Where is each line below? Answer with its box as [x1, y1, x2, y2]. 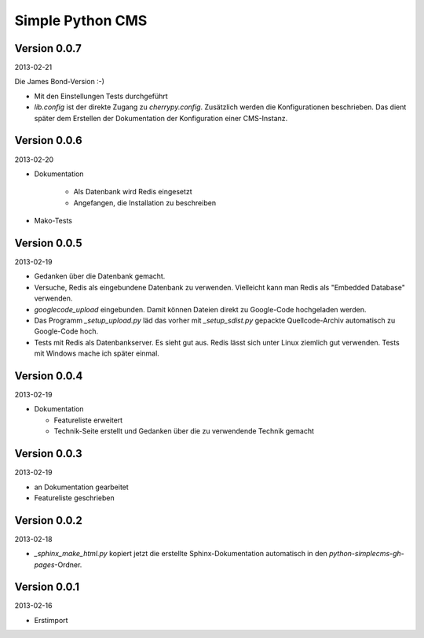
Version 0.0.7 [14, 42, 82, 55]
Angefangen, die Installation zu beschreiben [73, 197, 216, 208]
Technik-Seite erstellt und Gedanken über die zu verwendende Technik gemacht [53, 426, 314, 436]
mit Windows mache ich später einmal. [34, 349, 160, 358]
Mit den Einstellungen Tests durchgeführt [34, 91, 168, 101]
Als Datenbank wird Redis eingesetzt [73, 187, 192, 197]
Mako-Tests [34, 216, 73, 226]
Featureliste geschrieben [34, 492, 115, 503]
